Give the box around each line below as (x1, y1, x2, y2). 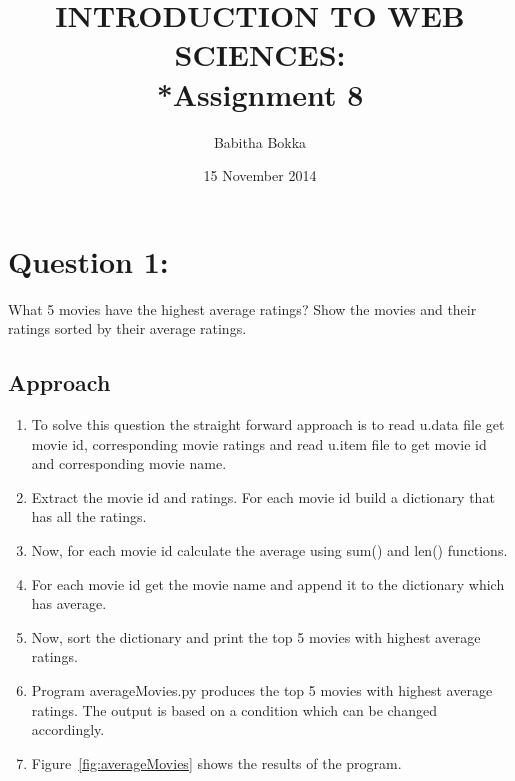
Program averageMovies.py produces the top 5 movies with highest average (31, 679, 493, 700)
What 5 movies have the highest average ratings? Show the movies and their (8, 298, 477, 319)
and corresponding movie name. (31, 453, 227, 474)
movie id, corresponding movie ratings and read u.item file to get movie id (31, 433, 487, 454)
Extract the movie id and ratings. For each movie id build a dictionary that (31, 486, 495, 507)
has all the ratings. (31, 506, 147, 527)
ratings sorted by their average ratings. (8, 318, 247, 339)
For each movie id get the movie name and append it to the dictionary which (31, 573, 505, 594)
